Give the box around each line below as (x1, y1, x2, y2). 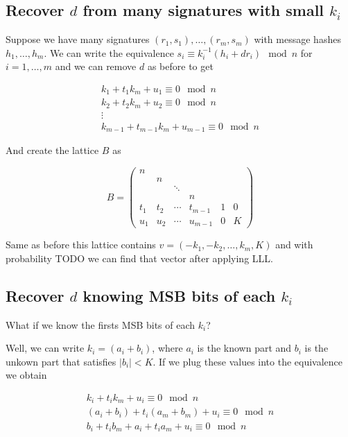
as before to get (147, 59, 214, 74)
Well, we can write (6, 341, 85, 355)
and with (275, 237, 313, 252)
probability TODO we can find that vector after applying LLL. (6, 250, 273, 265)
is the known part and (197, 341, 292, 355)
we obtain (6, 368, 47, 382)
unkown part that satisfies (6, 354, 116, 368)
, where (152, 341, 183, 355)
